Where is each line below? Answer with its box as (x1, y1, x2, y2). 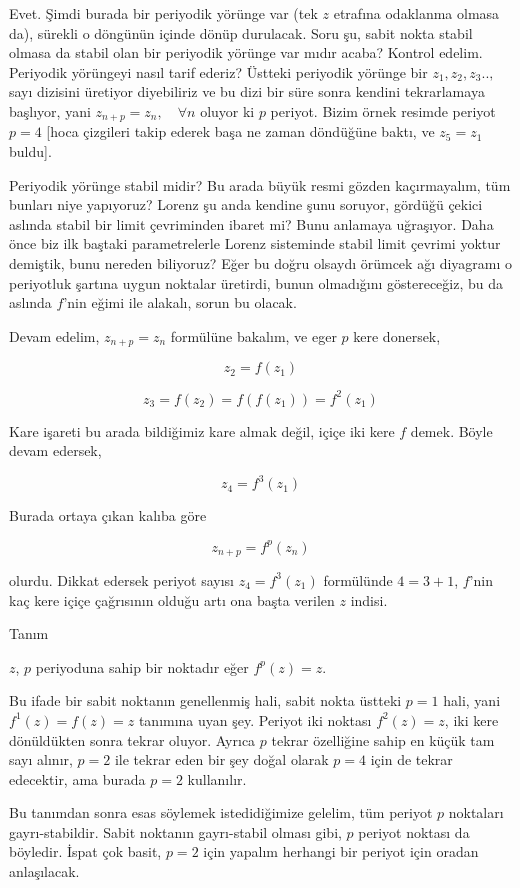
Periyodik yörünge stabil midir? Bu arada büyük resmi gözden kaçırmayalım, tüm (9, 174, 511, 195)
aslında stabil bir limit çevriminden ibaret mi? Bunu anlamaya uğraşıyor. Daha (9, 213, 494, 234)
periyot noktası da (358, 821, 470, 842)
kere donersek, (353, 325, 441, 346)
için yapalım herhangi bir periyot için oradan (203, 841, 479, 862)
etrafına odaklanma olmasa (333, 3, 500, 23)
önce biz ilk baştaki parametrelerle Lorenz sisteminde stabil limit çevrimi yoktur (9, 233, 501, 254)
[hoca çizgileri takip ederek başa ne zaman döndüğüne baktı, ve (46, 121, 435, 142)
